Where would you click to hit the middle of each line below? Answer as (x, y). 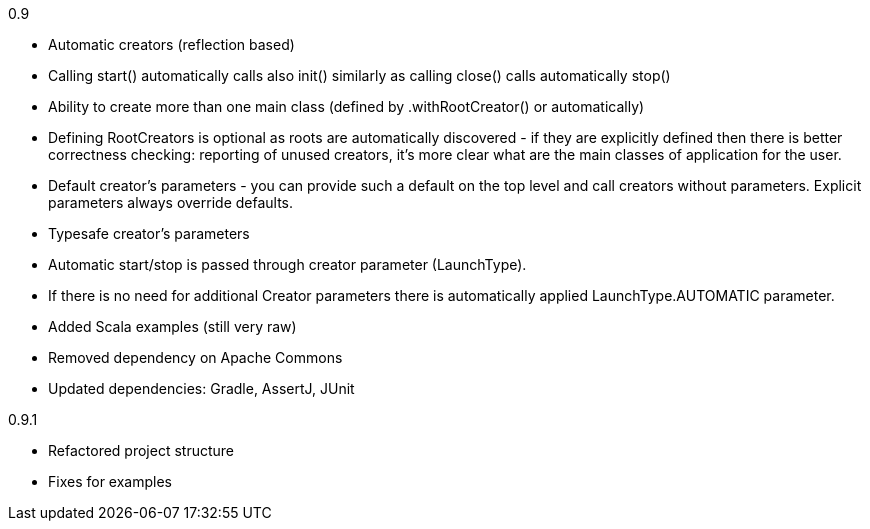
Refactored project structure (141, 450)
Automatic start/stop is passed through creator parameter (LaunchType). (287, 264)
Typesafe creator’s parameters (149, 233)
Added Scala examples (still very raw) (172, 326)
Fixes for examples (110, 481)
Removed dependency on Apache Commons (195, 357)
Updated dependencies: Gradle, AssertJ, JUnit (201, 388)
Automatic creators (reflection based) (171, 44)
